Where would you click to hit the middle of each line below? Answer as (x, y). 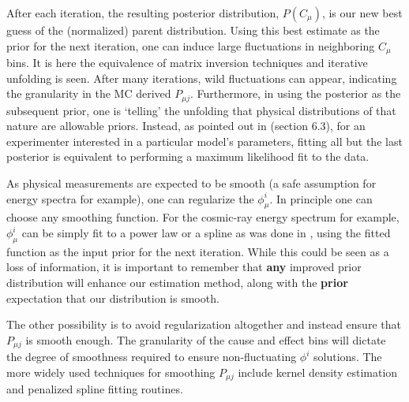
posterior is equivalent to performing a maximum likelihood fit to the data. (188, 156)
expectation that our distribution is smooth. (113, 298)
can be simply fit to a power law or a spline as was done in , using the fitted (206, 233)
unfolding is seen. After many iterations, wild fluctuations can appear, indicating (202, 78)
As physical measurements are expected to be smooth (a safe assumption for (191, 183)
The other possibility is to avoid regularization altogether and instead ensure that (204, 324)
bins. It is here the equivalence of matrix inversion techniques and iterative (187, 63)
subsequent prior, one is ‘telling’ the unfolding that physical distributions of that (201, 110)
